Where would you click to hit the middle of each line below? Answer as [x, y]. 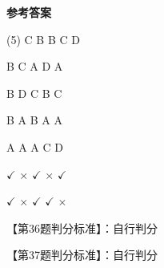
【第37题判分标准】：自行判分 [82, 255]
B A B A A [34, 120]
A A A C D [35, 146]
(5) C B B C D [43, 39]
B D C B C [34, 93]
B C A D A [35, 66]
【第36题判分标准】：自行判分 [82, 227]
